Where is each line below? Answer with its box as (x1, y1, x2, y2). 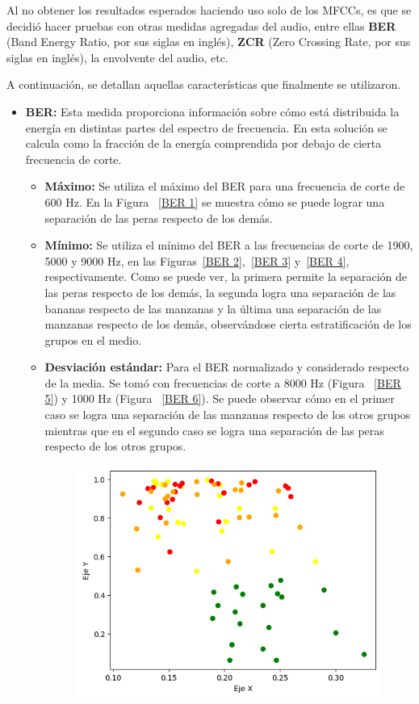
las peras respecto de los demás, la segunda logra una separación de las (44, 283, 396, 300)
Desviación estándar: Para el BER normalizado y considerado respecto (44, 358, 409, 375)
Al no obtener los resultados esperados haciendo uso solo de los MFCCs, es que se (6, 2, 412, 18)
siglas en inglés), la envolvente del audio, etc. (6, 48, 228, 65)
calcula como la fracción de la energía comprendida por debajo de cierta (25, 135, 382, 152)
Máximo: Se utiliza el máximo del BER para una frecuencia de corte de (44, 178, 405, 195)
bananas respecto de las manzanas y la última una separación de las (44, 300, 382, 316)
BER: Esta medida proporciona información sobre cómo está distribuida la (25, 103, 400, 119)
